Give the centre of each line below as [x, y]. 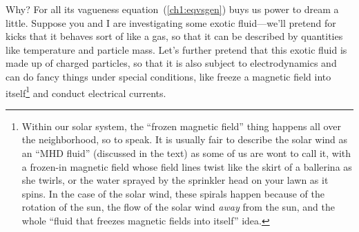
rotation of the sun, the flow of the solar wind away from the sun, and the [178, 207]
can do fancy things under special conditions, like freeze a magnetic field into [168, 76]
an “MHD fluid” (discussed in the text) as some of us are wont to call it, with [186, 153]
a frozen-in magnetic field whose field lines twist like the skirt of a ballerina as [187, 166]
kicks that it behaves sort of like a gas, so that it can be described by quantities [174, 36]
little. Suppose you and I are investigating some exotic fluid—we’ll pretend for [171, 22]
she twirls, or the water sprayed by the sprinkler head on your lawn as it [175, 180]
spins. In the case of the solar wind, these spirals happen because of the [173, 193]
